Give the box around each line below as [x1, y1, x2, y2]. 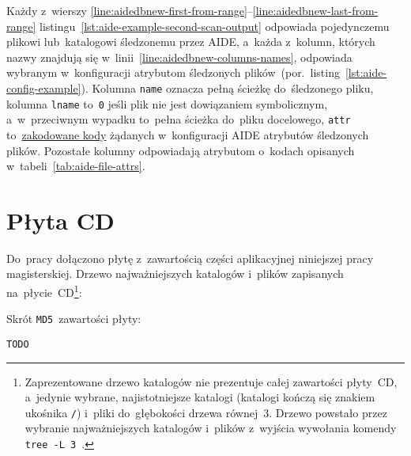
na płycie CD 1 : [6, 282, 82, 300]
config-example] [6, 79, 81, 96]
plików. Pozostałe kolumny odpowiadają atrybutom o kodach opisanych [6, 142, 355, 158]
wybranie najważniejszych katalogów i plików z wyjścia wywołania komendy [25, 420, 397, 436]
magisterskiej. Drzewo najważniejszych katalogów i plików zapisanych [6, 265, 344, 282]
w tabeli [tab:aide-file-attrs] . [6, 158, 145, 174]
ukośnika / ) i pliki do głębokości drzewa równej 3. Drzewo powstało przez [25, 404, 387, 420]
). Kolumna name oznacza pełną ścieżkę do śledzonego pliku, [81, 79, 374, 96]
